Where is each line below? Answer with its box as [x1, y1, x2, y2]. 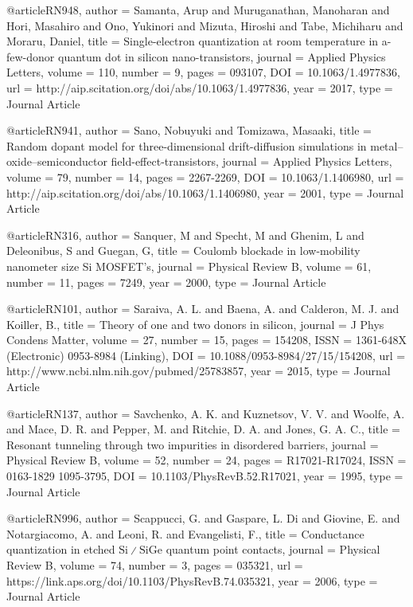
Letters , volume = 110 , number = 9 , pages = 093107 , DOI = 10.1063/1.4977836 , [6, 64, 400, 80]
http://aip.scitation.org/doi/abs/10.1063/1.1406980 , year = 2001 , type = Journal [6, 184, 404, 201]
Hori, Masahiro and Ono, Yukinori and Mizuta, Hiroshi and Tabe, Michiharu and [6, 17, 403, 33]
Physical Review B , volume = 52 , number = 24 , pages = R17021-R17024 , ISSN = [6, 452, 407, 468]
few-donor [6, 48, 55, 65]
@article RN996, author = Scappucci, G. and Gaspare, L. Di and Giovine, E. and [6, 510, 400, 527]
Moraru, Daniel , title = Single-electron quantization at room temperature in [6, 33, 379, 49]
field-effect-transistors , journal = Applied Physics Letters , [111, 153, 392, 170]
